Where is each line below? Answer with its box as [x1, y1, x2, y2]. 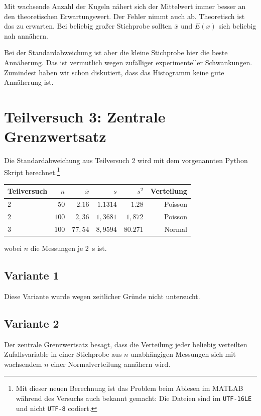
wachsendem [4, 358, 42, 369]
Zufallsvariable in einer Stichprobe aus [4, 349, 122, 359]
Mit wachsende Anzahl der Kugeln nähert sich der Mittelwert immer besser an [4, 1, 246, 11]
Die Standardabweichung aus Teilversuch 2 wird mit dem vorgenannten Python [4, 155, 248, 166]
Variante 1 [4, 267, 59, 283]
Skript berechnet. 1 [4, 165, 60, 177]
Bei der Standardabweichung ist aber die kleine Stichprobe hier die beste [4, 47, 228, 58]
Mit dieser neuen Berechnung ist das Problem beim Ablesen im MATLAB [16, 383, 243, 393]
